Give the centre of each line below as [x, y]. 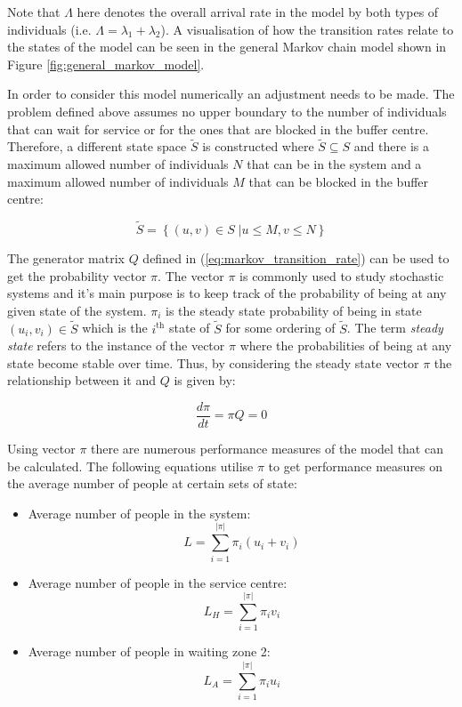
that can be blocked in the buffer [339, 181]
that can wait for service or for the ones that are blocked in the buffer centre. [218, 129]
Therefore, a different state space [97, 146]
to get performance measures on [356, 466]
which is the [115, 328]
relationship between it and [81, 380]
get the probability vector [77, 275]
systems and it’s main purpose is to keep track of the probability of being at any [227, 293]
